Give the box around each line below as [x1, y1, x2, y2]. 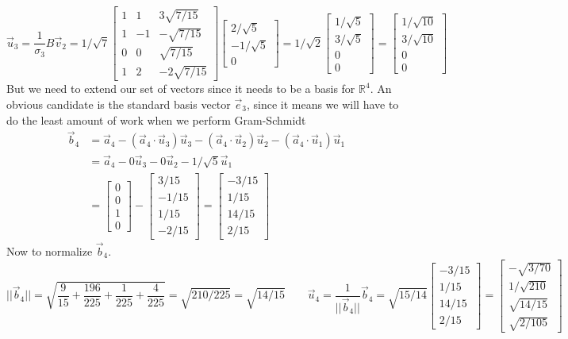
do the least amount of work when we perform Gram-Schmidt [6, 111, 306, 128]
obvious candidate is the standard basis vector [6, 95, 231, 112]
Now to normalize [6, 242, 93, 259]
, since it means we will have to [246, 95, 399, 112]
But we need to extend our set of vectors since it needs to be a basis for [6, 80, 355, 97]
